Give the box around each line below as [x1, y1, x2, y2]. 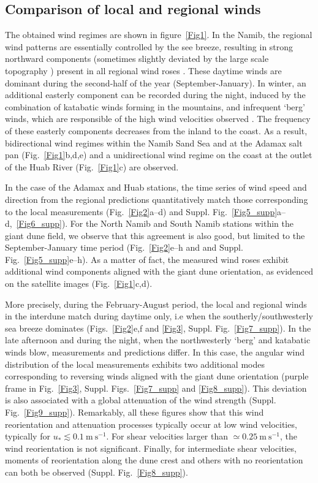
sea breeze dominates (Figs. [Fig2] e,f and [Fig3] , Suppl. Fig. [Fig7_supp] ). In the [5, 321, 311, 334]
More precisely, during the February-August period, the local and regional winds [5, 297, 307, 310]
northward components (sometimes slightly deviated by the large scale [5, 52, 269, 65]
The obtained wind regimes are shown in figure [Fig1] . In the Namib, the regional [5, 28, 312, 41]
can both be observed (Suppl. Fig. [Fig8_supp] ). [5, 465, 188, 478]
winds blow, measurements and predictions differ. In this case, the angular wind [5, 346, 305, 359]
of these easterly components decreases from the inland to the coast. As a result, [5, 124, 308, 137]
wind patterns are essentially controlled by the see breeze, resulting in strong [5, 40, 293, 53]
